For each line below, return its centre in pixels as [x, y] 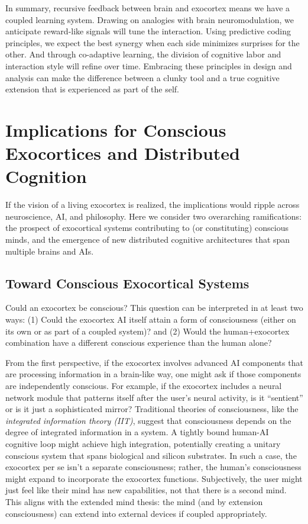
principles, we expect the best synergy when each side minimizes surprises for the [153, 42]
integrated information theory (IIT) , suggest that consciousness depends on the [148, 420]
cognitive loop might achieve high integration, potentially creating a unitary [143, 443]
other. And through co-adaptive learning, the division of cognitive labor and [143, 54]
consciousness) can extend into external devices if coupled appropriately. [136, 513]
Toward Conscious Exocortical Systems [127, 283]
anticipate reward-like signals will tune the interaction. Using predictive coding [148, 31]
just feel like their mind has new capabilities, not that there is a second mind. [146, 490]
